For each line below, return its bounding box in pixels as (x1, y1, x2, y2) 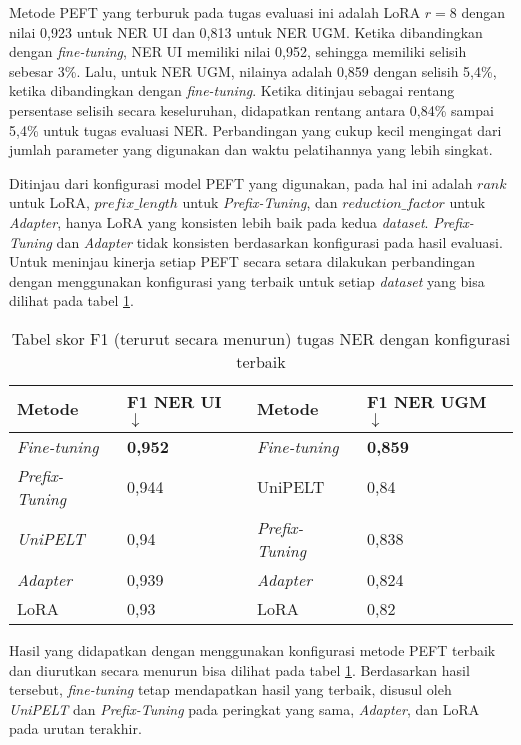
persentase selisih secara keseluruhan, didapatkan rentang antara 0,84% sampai (9, 99, 494, 120)
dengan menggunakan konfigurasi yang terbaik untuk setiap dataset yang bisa (9, 270, 485, 291)
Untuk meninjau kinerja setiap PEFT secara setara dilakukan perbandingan (9, 251, 476, 272)
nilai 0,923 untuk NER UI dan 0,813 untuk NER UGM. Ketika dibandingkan (9, 21, 483, 42)
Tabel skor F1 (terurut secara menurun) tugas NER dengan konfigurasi (11, 326, 511, 350)
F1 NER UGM (367, 389, 487, 413)
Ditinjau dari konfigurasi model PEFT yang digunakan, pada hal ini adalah (9, 172, 473, 193)
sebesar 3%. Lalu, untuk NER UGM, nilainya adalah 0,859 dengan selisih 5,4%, (9, 60, 497, 81)
